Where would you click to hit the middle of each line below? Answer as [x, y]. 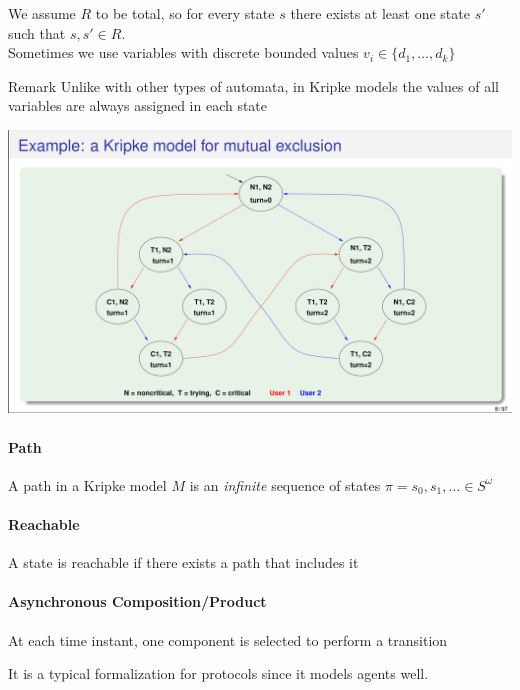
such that [37, 32]
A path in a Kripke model [87, 484]
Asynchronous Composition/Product [137, 601]
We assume [42, 13]
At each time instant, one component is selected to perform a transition [228, 639]
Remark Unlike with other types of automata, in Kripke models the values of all [253, 85]
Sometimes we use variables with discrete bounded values [183, 52]
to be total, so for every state [185, 13]
